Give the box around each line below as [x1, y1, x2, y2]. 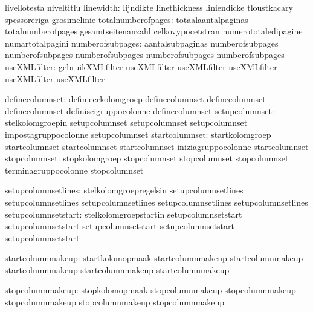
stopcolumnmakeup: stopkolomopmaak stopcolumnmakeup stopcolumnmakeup [5, 284, 296, 296]
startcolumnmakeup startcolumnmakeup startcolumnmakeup [5, 263, 230, 276]
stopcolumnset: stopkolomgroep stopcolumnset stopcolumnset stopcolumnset [5, 152, 289, 164]
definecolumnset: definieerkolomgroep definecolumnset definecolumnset [5, 93, 266, 105]
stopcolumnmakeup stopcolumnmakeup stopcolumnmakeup [5, 296, 225, 308]
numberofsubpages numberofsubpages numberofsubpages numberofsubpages [5, 48, 285, 61]
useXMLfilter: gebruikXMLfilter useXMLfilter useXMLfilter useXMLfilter [5, 60, 277, 73]
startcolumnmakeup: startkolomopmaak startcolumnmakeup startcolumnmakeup [5, 252, 303, 264]
